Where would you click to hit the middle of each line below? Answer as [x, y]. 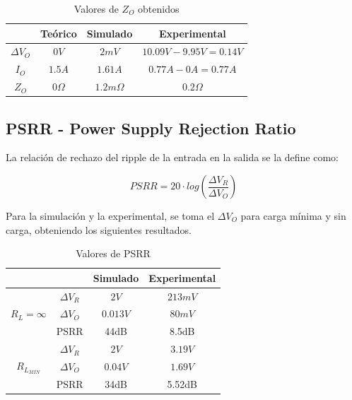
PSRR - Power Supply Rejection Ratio [151, 128]
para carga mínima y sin [293, 216]
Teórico [59, 33]
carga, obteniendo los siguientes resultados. [99, 229]
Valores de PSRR [113, 253]
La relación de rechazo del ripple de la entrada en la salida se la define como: [172, 157]
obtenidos [159, 8]
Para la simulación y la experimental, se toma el [110, 216]
